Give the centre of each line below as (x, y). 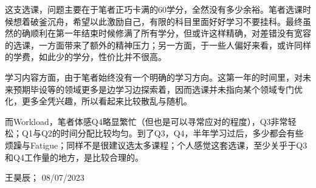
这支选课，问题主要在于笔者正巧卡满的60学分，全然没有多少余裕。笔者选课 (154, 9)
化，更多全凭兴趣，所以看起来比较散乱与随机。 (98, 101)
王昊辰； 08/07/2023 (45, 177)
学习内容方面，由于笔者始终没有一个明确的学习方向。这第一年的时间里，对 (154, 77)
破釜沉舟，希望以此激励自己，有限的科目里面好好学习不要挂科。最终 (166, 21)
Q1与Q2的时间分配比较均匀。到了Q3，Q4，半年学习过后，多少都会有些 (163, 133)
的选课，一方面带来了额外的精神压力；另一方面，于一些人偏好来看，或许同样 (158, 45)
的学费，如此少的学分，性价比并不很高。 (86, 57)
